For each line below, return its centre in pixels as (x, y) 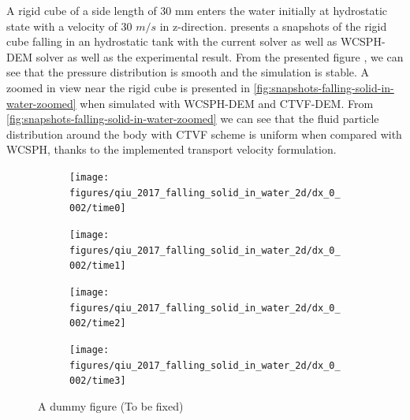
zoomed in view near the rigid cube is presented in (129, 87)
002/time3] (98, 381)
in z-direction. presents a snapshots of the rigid (273, 26)
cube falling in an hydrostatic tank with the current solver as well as (172, 41)
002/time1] (98, 266)
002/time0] (98, 208)
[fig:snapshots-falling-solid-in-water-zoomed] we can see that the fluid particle (193, 119)
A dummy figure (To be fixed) (111, 405)
